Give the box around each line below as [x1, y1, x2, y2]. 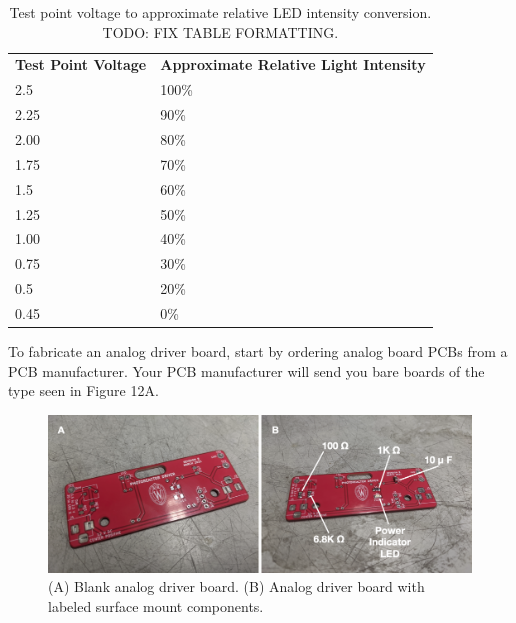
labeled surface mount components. [48, 595, 264, 616]
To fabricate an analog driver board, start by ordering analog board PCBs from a [8, 340, 508, 361]
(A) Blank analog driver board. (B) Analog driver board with [48, 576, 425, 597]
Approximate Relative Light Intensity [160, 54, 426, 75]
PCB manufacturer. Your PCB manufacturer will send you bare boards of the [8, 360, 485, 381]
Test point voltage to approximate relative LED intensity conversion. [9, 2, 432, 22]
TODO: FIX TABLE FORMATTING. [102, 21, 339, 42]
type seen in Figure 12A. [8, 380, 159, 401]
